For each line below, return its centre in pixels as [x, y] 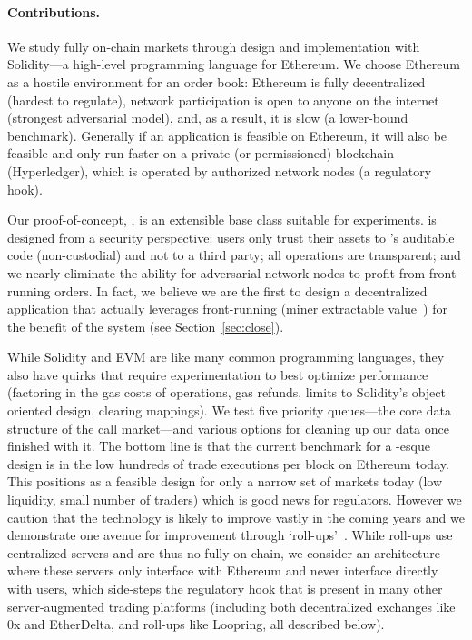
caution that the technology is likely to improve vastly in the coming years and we [236, 517]
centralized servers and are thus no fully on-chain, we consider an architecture [224, 552]
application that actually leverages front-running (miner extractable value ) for [227, 309]
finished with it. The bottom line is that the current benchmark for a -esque [219, 446]
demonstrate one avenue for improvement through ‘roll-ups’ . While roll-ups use [230, 535]
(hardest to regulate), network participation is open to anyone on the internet [223, 100]
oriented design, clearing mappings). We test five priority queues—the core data [229, 410]
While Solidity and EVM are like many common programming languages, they [226, 357]
